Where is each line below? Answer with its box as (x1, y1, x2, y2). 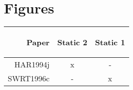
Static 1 (95, 37, 125, 48)
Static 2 (57, 37, 88, 48)
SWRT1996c (8, 73, 50, 84)
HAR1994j (14, 59, 50, 70)
